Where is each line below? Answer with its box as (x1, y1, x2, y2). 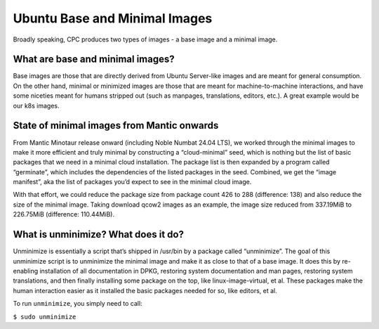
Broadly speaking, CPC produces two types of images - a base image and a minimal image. (13, 35, 278, 44)
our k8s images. (13, 101, 60, 110)
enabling (13, 266, 39, 275)
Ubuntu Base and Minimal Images (13, 11, 213, 26)
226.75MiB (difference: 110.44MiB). (13, 210, 115, 219)
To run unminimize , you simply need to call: (13, 299, 143, 308)
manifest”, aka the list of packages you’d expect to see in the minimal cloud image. (13, 178, 252, 186)
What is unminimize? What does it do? (13, 228, 184, 240)
